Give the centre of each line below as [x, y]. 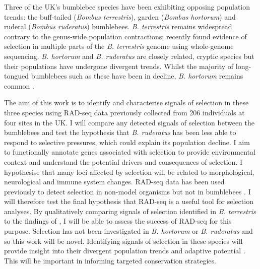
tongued [17, 76]
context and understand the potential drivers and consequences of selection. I [123, 161]
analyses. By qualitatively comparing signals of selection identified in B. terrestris [130, 211]
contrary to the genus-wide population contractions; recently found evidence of [125, 36]
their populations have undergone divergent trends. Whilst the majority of [119, 66]
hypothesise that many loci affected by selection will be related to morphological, [129, 172]
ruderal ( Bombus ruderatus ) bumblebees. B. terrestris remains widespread [118, 26]
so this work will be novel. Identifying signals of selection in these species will [123, 241]
